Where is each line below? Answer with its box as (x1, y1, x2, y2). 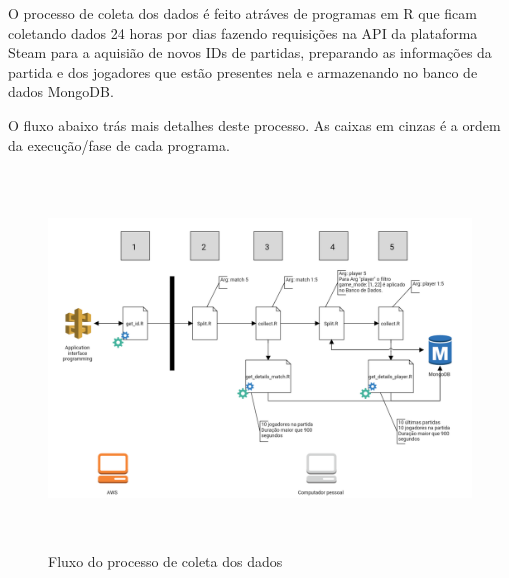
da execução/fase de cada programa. (8, 134, 230, 155)
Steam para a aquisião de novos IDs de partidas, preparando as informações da (8, 42, 492, 63)
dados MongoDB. (8, 81, 114, 102)
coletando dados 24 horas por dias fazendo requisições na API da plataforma (8, 22, 478, 43)
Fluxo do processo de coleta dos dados (48, 550, 283, 571)
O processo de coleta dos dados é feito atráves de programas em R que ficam (8, 3, 477, 23)
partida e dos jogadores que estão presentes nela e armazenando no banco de (8, 61, 478, 82)
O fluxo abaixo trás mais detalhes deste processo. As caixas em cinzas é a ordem (8, 114, 501, 135)
